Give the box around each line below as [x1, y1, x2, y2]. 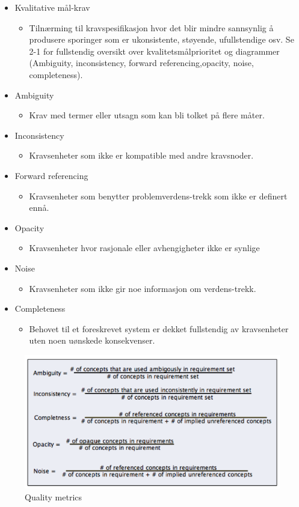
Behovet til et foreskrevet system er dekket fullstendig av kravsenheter [29, 322, 289, 335]
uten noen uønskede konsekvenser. [29, 334, 155, 347]
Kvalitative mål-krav [14, 1, 90, 13]
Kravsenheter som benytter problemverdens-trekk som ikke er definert [29, 189, 288, 202]
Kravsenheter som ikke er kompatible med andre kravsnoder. [29, 149, 254, 162]
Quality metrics [25, 490, 82, 503]
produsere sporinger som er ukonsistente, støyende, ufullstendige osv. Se [29, 33, 294, 46]
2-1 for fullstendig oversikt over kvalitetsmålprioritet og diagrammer [29, 44, 280, 57]
